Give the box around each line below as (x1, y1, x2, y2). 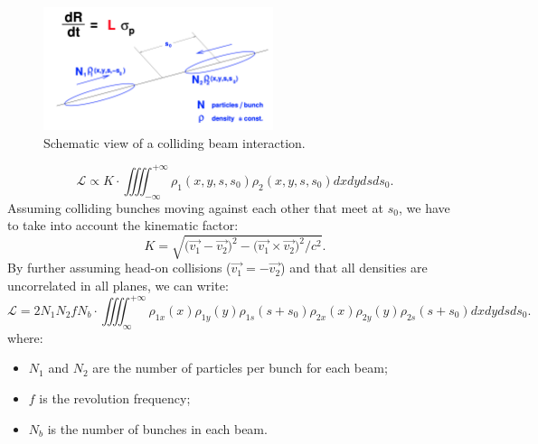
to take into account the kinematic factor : (7, 216, 239, 235)
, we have (398, 198, 450, 217)
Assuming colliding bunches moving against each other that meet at (7, 198, 384, 217)
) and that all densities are (280, 258, 428, 277)
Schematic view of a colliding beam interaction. (43, 133, 306, 152)
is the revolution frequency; (39, 389, 191, 408)
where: (7, 328, 43, 347)
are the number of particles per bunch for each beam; (92, 358, 388, 377)
